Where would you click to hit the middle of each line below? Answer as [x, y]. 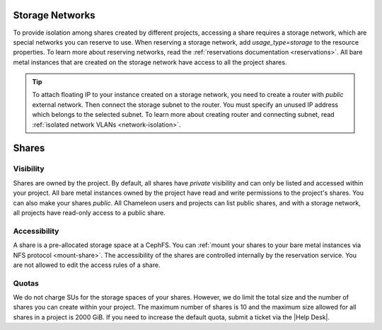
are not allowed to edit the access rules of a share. [87, 265]
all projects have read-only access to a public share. [89, 212]
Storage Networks [54, 15]
